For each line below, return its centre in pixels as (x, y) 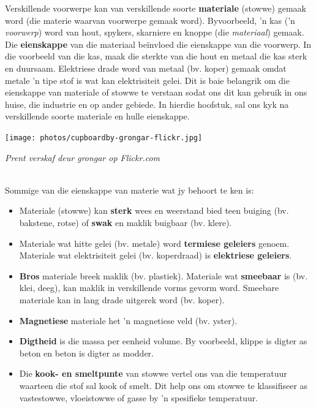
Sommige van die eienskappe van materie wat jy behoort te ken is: (130, 190)
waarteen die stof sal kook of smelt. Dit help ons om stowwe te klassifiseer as (164, 385)
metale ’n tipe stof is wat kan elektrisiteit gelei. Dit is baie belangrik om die (147, 80)
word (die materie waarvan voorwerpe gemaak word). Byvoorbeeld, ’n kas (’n (150, 20)
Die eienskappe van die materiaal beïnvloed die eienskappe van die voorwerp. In (158, 44)
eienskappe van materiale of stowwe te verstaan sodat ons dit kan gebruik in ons (156, 92)
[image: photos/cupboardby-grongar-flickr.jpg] (104, 138)
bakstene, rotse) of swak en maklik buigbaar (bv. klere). (126, 222)
